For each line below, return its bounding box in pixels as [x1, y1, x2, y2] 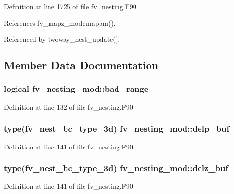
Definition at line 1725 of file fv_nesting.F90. [4, 1, 138, 11]
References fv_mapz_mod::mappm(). [4, 17, 116, 28]
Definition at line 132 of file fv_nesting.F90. [4, 102, 135, 112]
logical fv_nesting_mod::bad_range [4, 83, 149, 95]
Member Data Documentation [4, 58, 159, 73]
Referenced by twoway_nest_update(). [4, 34, 120, 44]
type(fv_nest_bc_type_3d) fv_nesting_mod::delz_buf [4, 162, 229, 174]
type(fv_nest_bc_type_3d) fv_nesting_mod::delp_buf [4, 122, 230, 134]
